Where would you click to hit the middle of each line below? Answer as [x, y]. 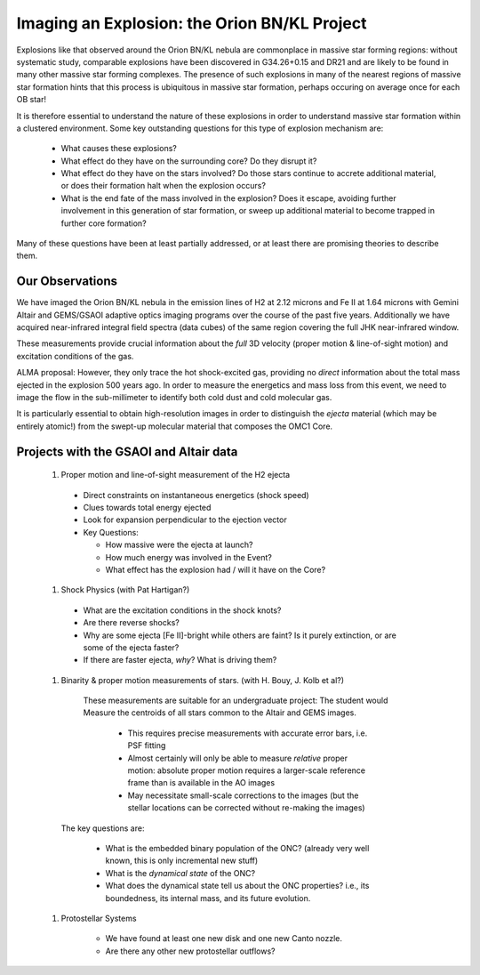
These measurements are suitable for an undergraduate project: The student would [236, 701]
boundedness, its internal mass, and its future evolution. [208, 898]
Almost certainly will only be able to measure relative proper [238, 758]
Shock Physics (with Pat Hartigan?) [125, 590]
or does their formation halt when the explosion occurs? [164, 186]
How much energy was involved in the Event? [189, 557]
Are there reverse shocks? [131, 623]
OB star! [31, 100]
